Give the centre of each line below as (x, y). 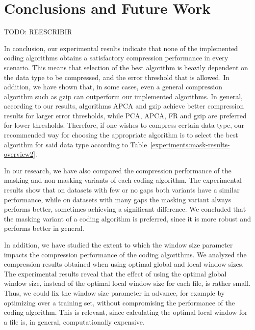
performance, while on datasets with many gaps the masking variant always (118, 199)
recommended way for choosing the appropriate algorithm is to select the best (121, 135)
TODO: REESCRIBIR (38, 32)
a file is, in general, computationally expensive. (74, 321)
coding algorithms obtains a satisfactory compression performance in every (116, 58)
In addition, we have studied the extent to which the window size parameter (118, 245)
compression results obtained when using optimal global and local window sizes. (124, 264)
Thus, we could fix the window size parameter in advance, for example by (115, 292)
